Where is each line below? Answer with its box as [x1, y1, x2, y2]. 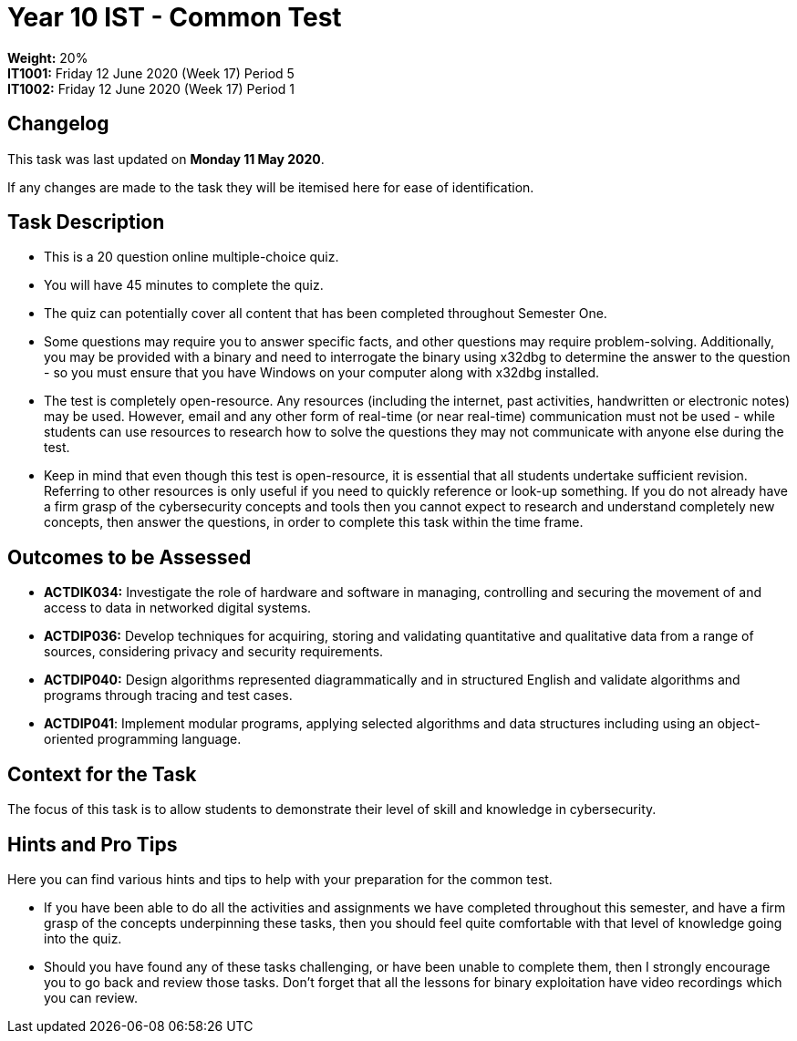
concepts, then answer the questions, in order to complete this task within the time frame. [44, 514, 584, 531]
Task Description [7, 211, 165, 234]
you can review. [44, 989, 138, 1005]
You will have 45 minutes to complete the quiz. [44, 277, 324, 294]
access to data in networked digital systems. [44, 600, 312, 616]
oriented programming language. [44, 731, 242, 747]
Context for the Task [7, 762, 197, 786]
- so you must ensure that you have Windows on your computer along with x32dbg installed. [44, 365, 600, 381]
